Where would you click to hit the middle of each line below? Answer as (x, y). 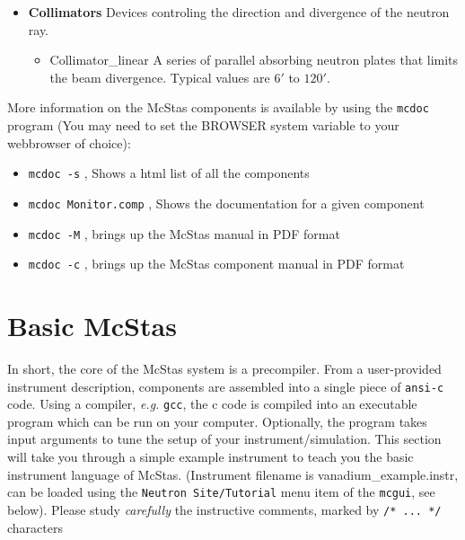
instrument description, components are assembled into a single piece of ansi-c (226, 386)
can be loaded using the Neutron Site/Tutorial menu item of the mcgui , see (221, 492)
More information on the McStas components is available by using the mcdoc (218, 107)
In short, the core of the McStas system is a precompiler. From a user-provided (224, 368)
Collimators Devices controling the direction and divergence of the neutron (239, 12)
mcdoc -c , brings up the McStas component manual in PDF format (216, 264)
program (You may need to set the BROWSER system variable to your (203, 125)
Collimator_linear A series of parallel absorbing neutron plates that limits (254, 60)
